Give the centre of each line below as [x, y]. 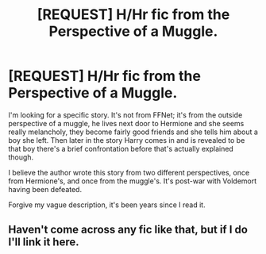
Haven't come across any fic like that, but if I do [128, 230]
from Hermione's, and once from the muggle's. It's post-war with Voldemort [133, 181]
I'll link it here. [44, 242]
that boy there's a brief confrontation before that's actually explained [121, 148]
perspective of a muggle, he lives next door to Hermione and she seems [126, 123]
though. [21, 157]
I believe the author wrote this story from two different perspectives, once [129, 172]
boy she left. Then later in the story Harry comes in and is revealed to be [127, 140]
